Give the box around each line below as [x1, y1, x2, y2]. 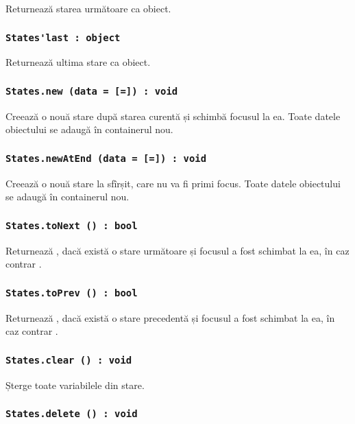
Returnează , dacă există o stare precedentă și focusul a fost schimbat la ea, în [5, 310, 335, 325]
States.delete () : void [5, 408, 138, 420]
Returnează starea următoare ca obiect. [5, 1, 171, 15]
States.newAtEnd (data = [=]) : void [5, 152, 207, 164]
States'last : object [5, 32, 121, 43]
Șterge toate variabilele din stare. [5, 377, 145, 392]
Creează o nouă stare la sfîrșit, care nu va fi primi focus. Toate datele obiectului [5, 176, 341, 190]
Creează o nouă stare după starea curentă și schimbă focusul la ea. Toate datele [5, 108, 341, 123]
